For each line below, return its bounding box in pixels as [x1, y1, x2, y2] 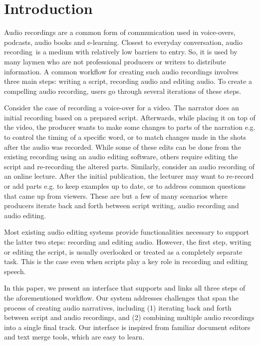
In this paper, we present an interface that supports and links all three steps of [4, 283, 246, 293]
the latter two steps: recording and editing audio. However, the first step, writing [4, 237, 252, 247]
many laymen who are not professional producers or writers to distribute [4, 56, 226, 66]
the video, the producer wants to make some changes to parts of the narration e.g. [4, 122, 256, 132]
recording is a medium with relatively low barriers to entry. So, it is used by [4, 46, 238, 57]
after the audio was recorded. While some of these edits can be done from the [4, 141, 241, 152]
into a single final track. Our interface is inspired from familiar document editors [4, 322, 251, 332]
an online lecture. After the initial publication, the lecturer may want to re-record [4, 171, 254, 181]
